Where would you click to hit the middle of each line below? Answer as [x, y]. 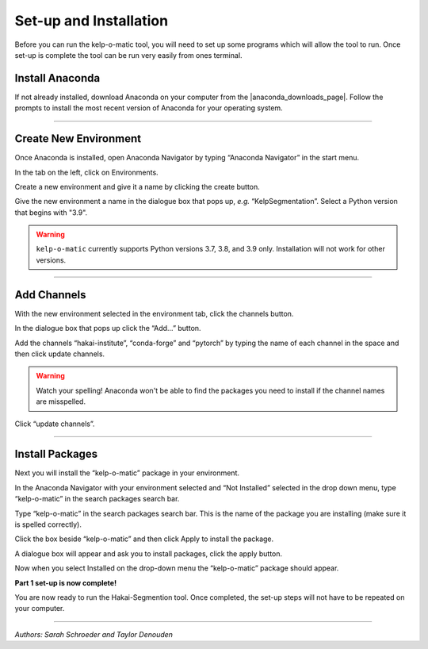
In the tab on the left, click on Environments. [86, 172]
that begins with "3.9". [51, 212]
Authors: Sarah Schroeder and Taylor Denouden [94, 634]
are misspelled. [61, 401]
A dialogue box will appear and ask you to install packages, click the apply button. [149, 553]
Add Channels [50, 295]
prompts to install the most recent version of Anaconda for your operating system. [149, 108]
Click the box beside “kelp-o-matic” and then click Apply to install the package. [144, 539]
